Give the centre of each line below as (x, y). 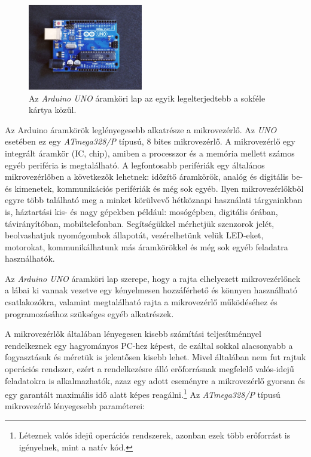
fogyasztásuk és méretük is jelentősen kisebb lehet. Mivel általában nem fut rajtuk (155, 357)
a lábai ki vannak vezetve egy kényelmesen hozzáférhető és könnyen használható (151, 290)
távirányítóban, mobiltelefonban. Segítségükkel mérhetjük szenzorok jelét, (140, 223)
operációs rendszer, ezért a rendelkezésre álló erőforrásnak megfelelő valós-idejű (150, 369)
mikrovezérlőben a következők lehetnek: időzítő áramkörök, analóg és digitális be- (154, 177)
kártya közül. (53, 110)
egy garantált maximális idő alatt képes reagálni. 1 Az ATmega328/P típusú (143, 393)
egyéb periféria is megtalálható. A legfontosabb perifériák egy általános (135, 165)
